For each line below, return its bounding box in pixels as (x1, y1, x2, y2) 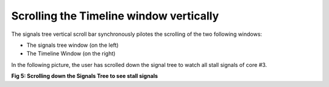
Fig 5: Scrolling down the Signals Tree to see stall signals (11, 72, 158, 80)
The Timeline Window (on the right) (26, 50, 116, 57)
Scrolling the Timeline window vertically (11, 9, 219, 23)
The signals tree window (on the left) (26, 41, 119, 49)
